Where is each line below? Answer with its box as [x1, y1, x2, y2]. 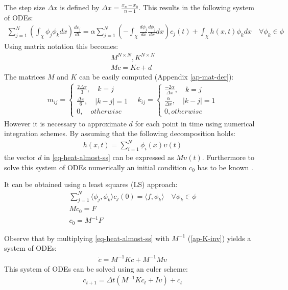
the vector [4, 152, 36, 163]
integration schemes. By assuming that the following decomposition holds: [4, 128, 235, 139]
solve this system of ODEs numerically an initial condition [4, 162, 187, 172]
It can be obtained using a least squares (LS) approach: [4, 179, 178, 190]
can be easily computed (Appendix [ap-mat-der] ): [79, 71, 234, 82]
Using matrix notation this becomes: [4, 41, 118, 51]
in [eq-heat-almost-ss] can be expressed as [44, 152, 174, 163]
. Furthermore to [202, 152, 255, 163]
